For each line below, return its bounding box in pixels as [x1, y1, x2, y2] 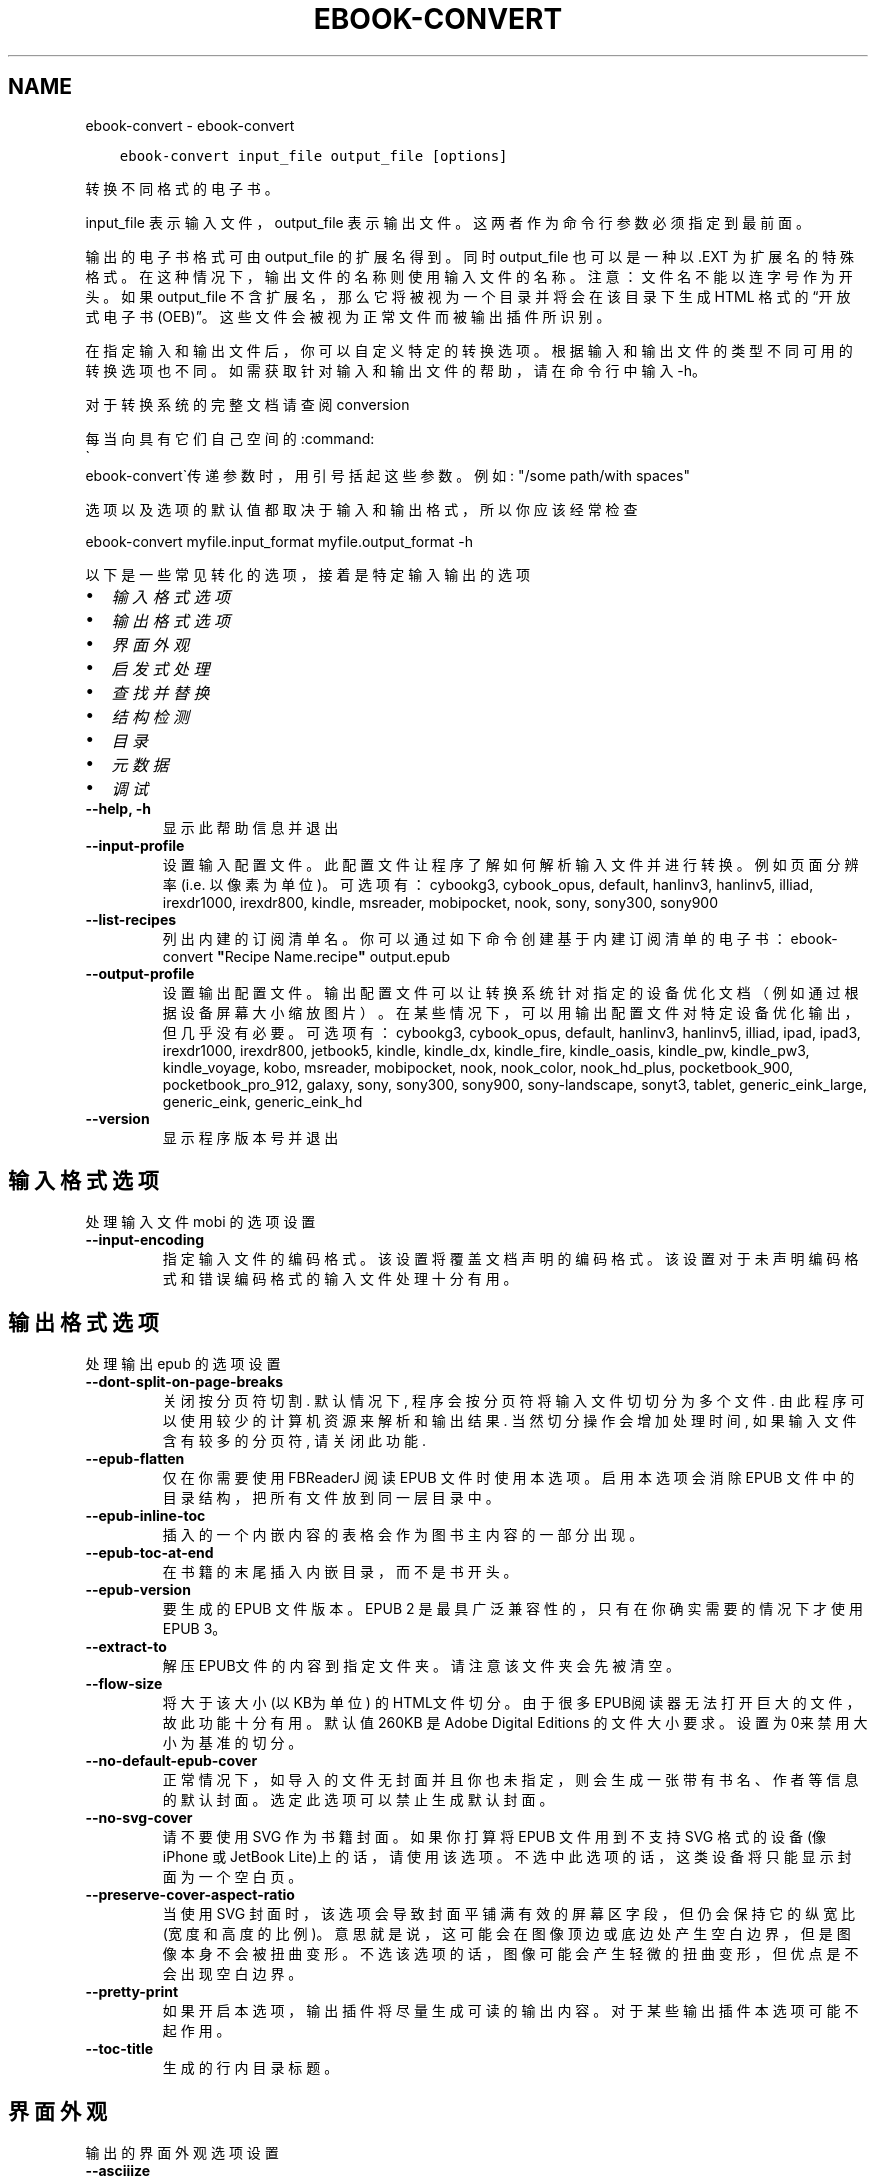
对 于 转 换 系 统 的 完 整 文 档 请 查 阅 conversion [85, 395, 410, 413]
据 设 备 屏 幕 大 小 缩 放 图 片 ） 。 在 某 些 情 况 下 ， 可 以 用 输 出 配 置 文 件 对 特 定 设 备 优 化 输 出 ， [162, 1003, 859, 1021]
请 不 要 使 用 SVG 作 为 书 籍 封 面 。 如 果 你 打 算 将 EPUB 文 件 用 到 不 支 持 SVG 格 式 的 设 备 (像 [162, 1828, 827, 1846]
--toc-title [85, 2040, 154, 2058]
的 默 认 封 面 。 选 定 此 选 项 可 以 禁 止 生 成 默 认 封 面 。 [162, 1791, 554, 1809]
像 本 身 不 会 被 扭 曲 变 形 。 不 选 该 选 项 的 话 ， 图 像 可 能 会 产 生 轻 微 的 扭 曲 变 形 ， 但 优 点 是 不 [162, 1945, 859, 1963]
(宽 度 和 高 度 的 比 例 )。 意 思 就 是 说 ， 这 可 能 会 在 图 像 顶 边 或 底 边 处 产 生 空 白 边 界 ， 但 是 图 [162, 1925, 851, 1943]
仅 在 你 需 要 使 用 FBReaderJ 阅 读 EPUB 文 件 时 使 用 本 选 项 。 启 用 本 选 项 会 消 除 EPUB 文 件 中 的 [162, 1469, 855, 1487]
